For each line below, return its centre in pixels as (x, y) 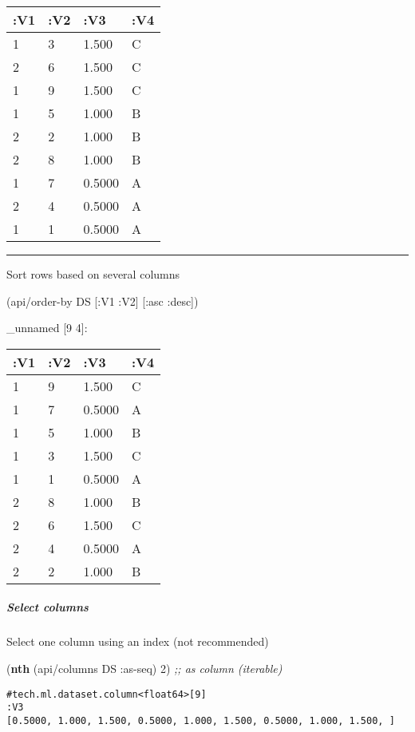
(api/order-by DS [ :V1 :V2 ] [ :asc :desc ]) (103, 301)
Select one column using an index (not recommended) (138, 641)
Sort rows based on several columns (93, 274)
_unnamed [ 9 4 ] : (47, 328)
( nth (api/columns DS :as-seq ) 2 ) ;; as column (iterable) (144, 668)
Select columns (47, 607)
